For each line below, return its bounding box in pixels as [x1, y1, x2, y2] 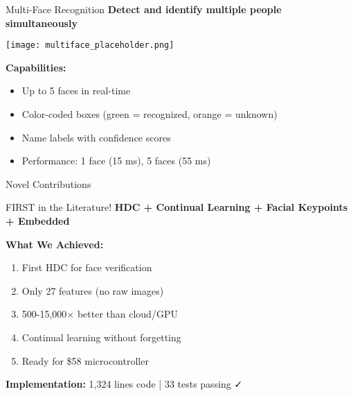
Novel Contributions [6, 176, 91, 191]
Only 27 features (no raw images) [21, 283, 164, 298]
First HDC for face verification [21, 260, 152, 275]
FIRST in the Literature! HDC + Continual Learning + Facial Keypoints [6, 200, 348, 214]
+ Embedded [6, 214, 70, 227]
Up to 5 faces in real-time [21, 83, 131, 98]
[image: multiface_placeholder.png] [6, 40, 174, 51]
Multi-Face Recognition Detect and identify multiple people [6, 2, 282, 16]
